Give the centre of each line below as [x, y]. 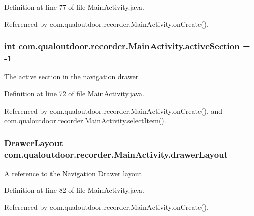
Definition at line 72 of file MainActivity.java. [74, 93]
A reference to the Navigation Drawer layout [73, 173]
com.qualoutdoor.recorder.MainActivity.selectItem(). [85, 120]
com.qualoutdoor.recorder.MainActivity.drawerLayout [116, 154]
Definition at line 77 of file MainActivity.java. [74, 7]
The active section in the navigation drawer [71, 76]
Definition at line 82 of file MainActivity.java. [74, 190]
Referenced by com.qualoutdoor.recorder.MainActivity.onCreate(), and [113, 110]
